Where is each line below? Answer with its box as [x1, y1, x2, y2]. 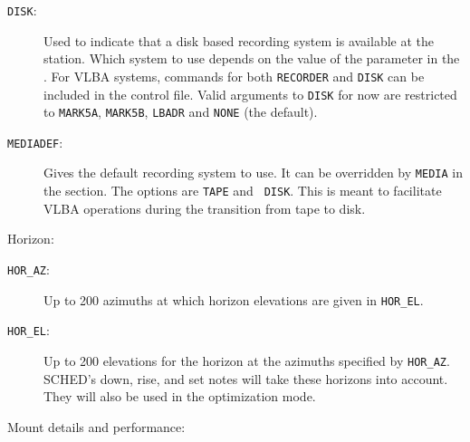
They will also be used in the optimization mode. [43, 387, 316, 406]
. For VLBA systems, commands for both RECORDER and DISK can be [43, 66, 425, 85]
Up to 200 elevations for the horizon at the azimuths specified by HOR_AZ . [43, 351, 450, 370]
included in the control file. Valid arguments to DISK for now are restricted [43, 84, 457, 103]
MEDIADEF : [7, 132, 63, 151]
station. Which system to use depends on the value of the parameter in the [43, 49, 460, 68]
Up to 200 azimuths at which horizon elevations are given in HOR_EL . [43, 290, 424, 309]
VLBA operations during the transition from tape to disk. [43, 198, 366, 217]
